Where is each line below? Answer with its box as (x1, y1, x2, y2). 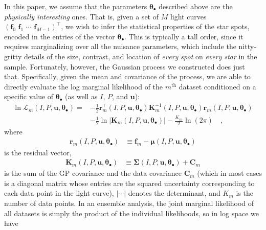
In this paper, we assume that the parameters (4, 1, 147, 11)
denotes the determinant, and (128, 188, 220, 198)
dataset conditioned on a (179, 81, 256, 91)
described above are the (159, 1, 233, 11)
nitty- (238, 41, 256, 52)
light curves (170, 11, 207, 21)
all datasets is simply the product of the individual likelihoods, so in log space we (4, 208, 259, 218)
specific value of (4, 91, 54, 102)
